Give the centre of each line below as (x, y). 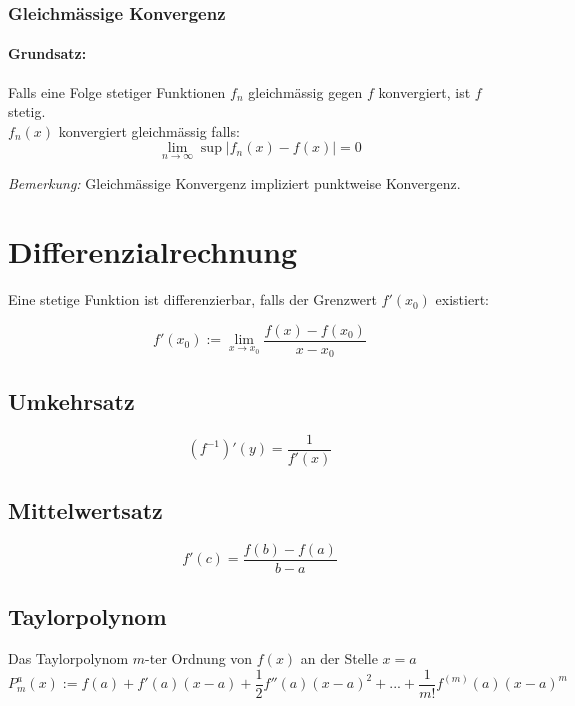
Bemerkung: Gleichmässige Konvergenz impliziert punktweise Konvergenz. (234, 182)
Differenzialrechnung (153, 251)
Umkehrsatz (71, 400)
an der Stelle (339, 658)
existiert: (462, 299)
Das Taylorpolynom (68, 658)
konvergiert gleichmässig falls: (149, 130)
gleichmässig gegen (305, 91)
